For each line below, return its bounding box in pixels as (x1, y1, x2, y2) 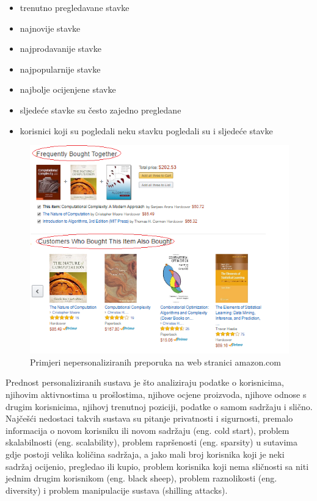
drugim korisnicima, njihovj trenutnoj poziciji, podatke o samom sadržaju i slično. (5, 400, 313, 413)
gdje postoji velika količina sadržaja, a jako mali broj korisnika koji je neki (5, 448, 285, 461)
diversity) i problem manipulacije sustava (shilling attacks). (5, 483, 228, 496)
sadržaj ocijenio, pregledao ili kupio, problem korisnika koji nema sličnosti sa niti (5, 460, 309, 472)
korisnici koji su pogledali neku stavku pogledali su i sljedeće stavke (20, 124, 273, 137)
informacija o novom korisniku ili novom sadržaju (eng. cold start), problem (5, 424, 290, 436)
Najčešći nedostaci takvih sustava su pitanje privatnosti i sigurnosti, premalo (5, 412, 293, 425)
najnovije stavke (20, 21, 81, 34)
